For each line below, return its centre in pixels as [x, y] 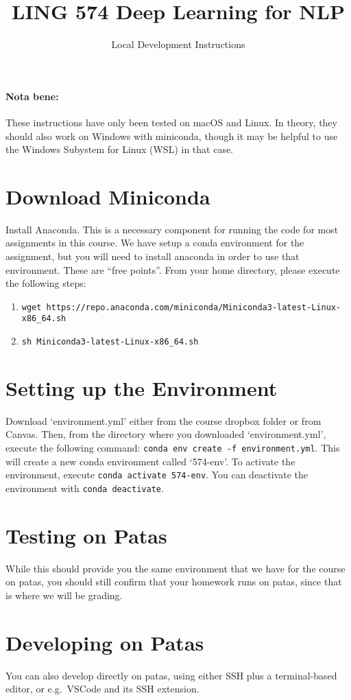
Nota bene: [32, 96]
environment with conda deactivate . [85, 488]
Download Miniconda [108, 196]
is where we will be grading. [64, 595]
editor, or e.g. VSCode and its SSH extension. [102, 689]
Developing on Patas [105, 642]
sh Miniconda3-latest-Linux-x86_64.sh [110, 342]
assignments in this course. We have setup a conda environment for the [155, 243]
